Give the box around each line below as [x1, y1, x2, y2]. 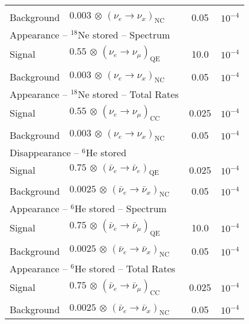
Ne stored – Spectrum [78, 28, 170, 41]
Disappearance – [10, 145, 79, 160]
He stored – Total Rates [74, 261, 176, 275]
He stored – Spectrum [74, 201, 167, 216]
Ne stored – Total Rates [78, 87, 179, 102]
